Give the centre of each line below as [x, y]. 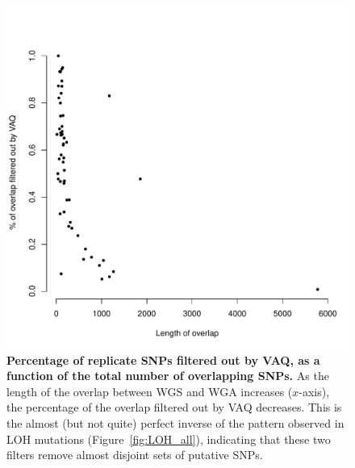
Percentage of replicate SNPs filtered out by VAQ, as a [163, 359]
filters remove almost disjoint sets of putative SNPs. [135, 455]
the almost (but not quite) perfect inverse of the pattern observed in [175, 422]
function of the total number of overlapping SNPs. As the [168, 376]
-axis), [314, 391]
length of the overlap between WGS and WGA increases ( [150, 391]
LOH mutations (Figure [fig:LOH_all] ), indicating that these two [169, 439]
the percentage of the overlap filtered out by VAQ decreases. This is [174, 407]
